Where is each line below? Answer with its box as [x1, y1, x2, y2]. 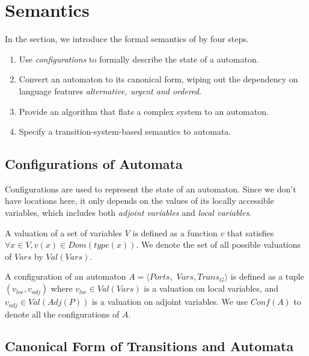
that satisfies [227, 226, 274, 239]
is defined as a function [132, 226, 218, 239]
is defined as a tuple [230, 270, 304, 283]
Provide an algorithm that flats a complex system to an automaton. [19, 105, 269, 117]
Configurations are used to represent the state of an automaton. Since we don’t [5, 182, 296, 195]
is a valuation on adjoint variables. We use [91, 295, 248, 308]
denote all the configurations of [5, 307, 120, 320]
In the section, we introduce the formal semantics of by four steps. [5, 32, 249, 45]
